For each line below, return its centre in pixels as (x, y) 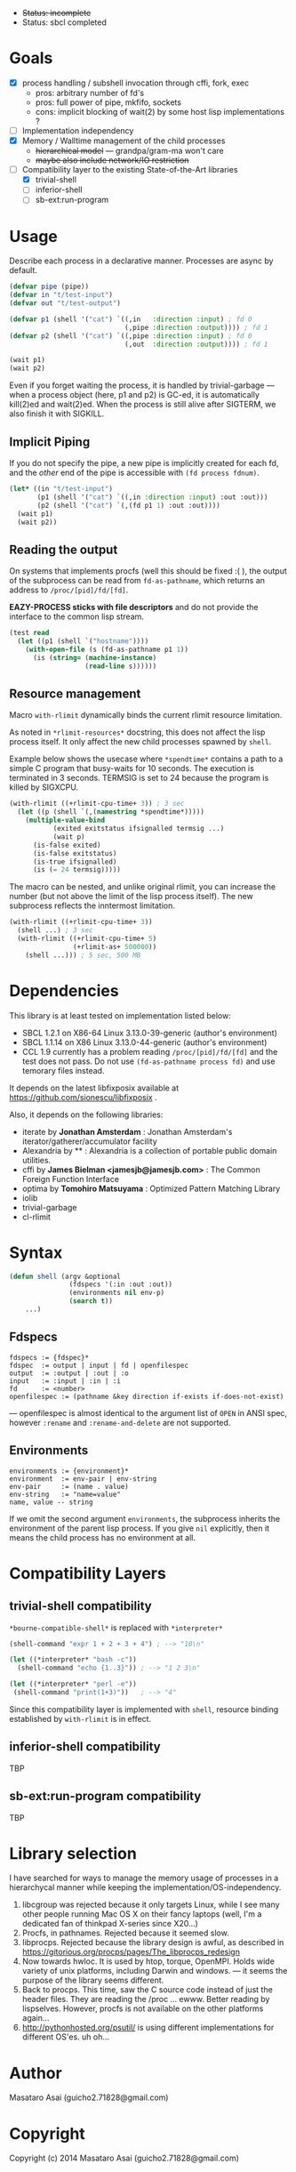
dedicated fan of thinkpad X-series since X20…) (110, 1924)
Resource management (75, 693)
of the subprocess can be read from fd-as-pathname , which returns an (137, 581)
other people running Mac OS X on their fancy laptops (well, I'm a (142, 1914)
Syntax (36, 1252)
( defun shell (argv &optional (65, 1276)
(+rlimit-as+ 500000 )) (115, 946)
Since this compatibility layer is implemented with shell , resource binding (144, 1709)
